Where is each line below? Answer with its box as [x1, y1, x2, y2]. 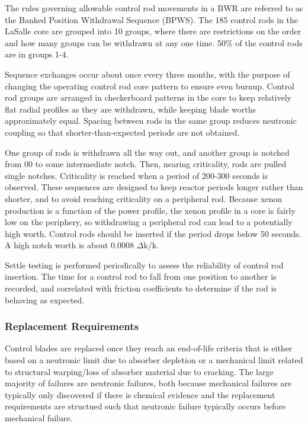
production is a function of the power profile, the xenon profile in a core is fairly [5, 204, 296, 216]
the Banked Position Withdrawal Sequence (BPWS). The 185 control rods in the [5, 13, 298, 25]
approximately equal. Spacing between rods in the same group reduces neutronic [5, 114, 297, 127]
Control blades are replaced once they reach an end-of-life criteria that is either [5, 342, 293, 354]
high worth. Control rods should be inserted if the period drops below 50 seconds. [5, 227, 301, 239]
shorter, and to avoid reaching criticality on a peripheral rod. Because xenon [5, 192, 283, 204]
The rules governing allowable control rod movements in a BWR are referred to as [5, 2, 303, 14]
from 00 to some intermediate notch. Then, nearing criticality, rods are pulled [5, 158, 287, 170]
